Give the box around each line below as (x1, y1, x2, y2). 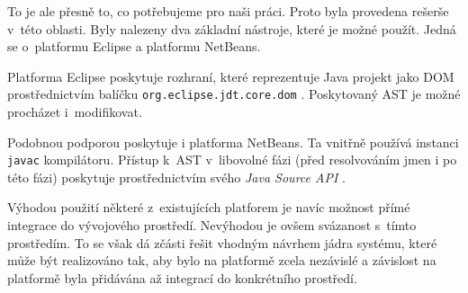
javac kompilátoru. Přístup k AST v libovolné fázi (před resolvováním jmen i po (7, 150, 457, 169)
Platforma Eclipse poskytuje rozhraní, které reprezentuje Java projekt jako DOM (7, 67, 454, 85)
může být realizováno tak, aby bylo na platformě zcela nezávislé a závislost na (7, 251, 436, 270)
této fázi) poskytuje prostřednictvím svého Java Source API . (7, 167, 346, 186)
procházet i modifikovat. (7, 102, 142, 121)
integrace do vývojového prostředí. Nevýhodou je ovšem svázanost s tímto (7, 216, 417, 235)
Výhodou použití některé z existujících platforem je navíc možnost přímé (7, 198, 410, 217)
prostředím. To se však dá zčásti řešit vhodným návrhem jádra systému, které (7, 233, 437, 252)
